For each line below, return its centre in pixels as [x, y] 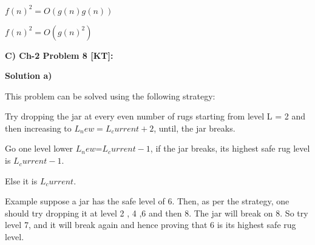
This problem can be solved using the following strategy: [110, 96]
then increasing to [38, 128]
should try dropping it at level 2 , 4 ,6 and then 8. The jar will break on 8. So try [157, 213]
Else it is [21, 180]
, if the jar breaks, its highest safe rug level [230, 148]
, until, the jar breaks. [195, 128]
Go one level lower [39, 148]
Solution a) [29, 76]
